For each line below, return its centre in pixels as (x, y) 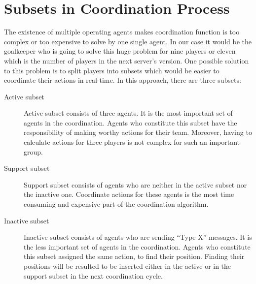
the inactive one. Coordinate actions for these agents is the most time (129, 194)
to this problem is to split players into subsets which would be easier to (112, 70)
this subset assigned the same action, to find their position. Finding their (134, 256)
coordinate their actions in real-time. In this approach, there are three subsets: (123, 80)
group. (33, 151)
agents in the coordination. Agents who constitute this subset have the (130, 122)
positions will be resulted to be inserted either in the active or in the (128, 266)
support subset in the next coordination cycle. (93, 275)
